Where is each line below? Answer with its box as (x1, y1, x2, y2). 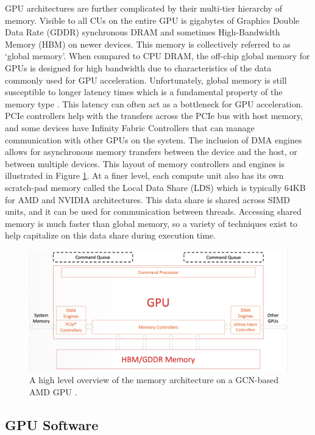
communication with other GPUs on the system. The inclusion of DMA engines (5, 133, 302, 146)
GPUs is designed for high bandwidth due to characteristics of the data (5, 61, 272, 74)
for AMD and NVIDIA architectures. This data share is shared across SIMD (5, 193, 291, 206)
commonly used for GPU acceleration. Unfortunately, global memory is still (5, 73, 287, 86)
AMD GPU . (29, 385, 77, 398)
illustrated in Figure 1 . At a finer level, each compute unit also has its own (5, 169, 284, 182)
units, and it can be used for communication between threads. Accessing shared (5, 205, 302, 218)
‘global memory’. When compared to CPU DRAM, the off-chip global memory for (5, 49, 310, 62)
